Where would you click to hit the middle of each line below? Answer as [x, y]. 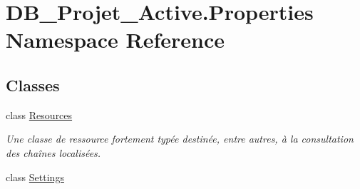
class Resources [39, 114]
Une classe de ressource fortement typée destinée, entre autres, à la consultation [180, 139]
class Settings [35, 177]
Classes [33, 85]
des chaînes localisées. [53, 152]
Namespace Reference [115, 40]
